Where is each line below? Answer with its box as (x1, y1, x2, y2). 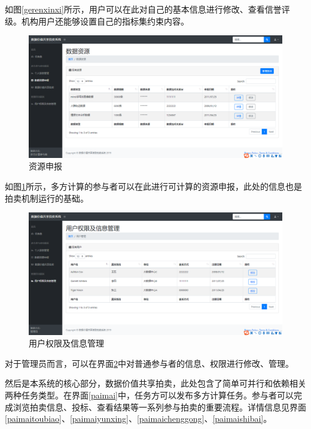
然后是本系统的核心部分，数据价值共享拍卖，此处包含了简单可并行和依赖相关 (5, 377, 306, 390)
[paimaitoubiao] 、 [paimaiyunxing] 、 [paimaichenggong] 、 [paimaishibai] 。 (5, 412, 272, 425)
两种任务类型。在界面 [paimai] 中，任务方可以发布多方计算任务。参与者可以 (5, 389, 294, 401)
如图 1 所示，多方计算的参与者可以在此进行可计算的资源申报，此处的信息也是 (5, 179, 302, 192)
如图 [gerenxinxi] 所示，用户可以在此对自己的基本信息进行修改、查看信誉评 (5, 3, 290, 15)
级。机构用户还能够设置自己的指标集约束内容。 (5, 14, 189, 27)
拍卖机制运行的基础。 (5, 191, 89, 204)
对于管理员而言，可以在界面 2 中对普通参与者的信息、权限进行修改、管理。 (5, 357, 294, 369)
